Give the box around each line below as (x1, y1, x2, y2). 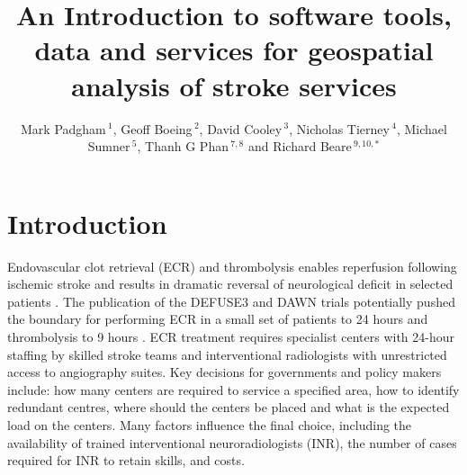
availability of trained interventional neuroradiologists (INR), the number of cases (7, 433, 457, 452)
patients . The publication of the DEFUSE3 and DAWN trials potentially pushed (7, 291, 455, 310)
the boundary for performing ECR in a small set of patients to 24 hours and (7, 309, 428, 328)
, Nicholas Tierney (289, 119, 390, 138)
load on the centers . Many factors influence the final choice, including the (7, 415, 412, 434)
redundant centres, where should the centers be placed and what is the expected (7, 398, 450, 417)
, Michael (396, 119, 447, 138)
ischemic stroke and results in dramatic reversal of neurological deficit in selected (7, 274, 454, 293)
